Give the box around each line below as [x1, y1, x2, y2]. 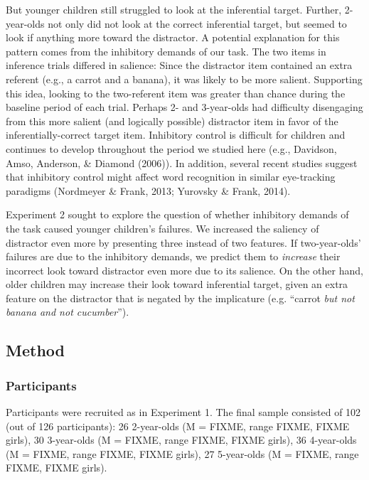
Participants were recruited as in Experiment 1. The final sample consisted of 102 [6, 405, 361, 420]
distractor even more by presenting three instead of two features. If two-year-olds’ [6, 235, 361, 250]
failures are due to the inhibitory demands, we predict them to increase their [6, 249, 341, 264]
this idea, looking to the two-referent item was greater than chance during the [6, 85, 346, 100]
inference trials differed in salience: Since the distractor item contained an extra [6, 58, 353, 73]
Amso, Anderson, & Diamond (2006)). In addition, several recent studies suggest [6, 155, 358, 170]
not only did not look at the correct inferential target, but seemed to [48, 16, 347, 31]
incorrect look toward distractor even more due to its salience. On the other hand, [6, 262, 363, 277]
